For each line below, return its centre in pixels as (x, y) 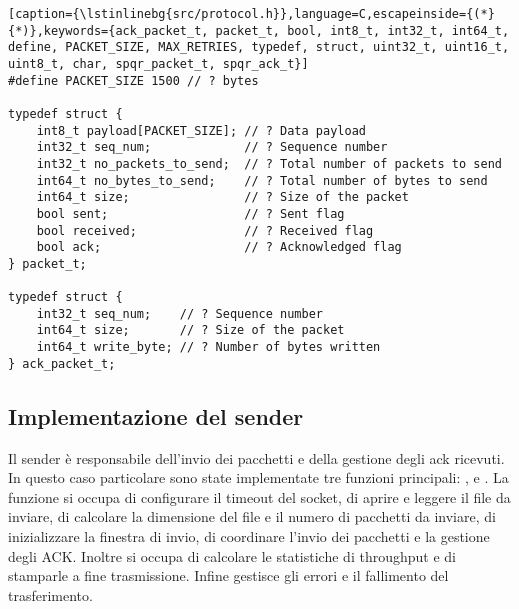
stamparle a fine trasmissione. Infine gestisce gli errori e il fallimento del (228, 575)
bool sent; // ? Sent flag (190, 213)
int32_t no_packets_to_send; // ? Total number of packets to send (269, 163)
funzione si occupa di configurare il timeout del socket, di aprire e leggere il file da (259, 496)
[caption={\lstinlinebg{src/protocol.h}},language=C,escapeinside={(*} (251, 14)
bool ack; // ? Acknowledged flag (219, 247)
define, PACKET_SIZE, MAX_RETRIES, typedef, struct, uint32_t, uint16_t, (259, 47)
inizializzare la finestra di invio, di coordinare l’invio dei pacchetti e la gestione (249, 536)
